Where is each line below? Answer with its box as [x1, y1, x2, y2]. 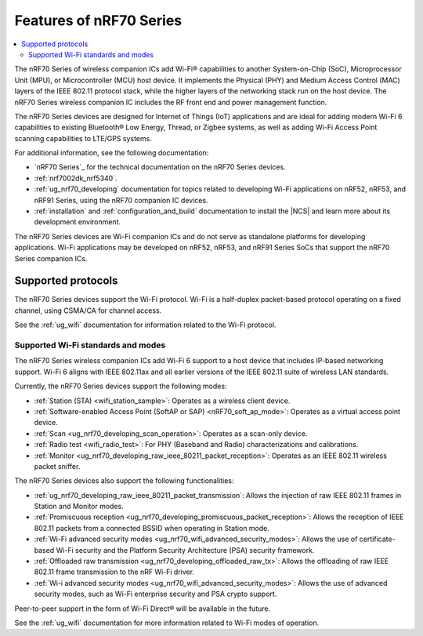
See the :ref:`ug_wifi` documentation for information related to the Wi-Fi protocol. [14, 320, 277, 329]
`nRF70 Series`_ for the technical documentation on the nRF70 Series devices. [34, 162, 286, 172]
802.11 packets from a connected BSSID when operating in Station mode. [34, 523, 270, 532]
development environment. [34, 217, 121, 227]
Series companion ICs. [14, 253, 88, 263]
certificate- [359, 534, 396, 544]
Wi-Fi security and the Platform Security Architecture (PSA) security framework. [56, 545, 315, 554]
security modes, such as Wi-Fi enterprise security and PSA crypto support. [34, 589, 277, 599]
